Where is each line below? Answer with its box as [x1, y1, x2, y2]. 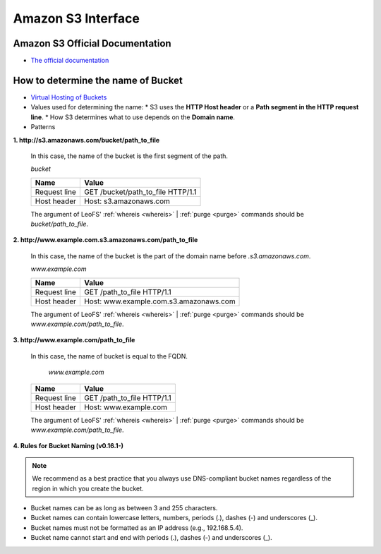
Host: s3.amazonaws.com [83, 196, 171, 206]
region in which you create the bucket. [32, 484, 144, 493]
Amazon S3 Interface [13, 11, 140, 26]
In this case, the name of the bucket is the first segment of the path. [30, 152, 229, 160]
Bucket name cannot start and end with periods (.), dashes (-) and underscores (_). [30, 534, 272, 542]
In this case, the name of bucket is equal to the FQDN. [30, 351, 188, 360]
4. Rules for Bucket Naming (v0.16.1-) [13, 442, 123, 450]
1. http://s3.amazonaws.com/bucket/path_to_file [13, 136, 160, 144]
